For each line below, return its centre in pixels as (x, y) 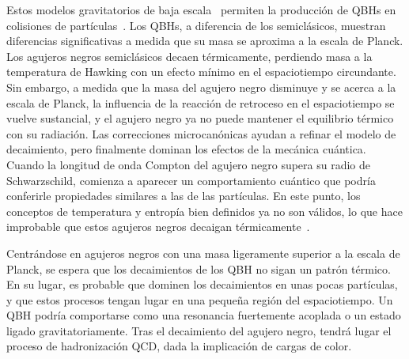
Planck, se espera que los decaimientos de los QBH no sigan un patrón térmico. (199, 268)
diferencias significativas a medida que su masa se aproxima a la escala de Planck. (205, 41)
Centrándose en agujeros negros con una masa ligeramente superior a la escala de (203, 253)
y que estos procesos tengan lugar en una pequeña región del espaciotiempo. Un (200, 299)
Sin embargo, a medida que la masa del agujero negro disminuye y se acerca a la (201, 87)
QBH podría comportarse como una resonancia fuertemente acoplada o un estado (204, 315)
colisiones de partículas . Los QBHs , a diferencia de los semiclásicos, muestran (196, 25)
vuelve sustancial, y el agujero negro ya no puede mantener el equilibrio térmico (200, 118)
